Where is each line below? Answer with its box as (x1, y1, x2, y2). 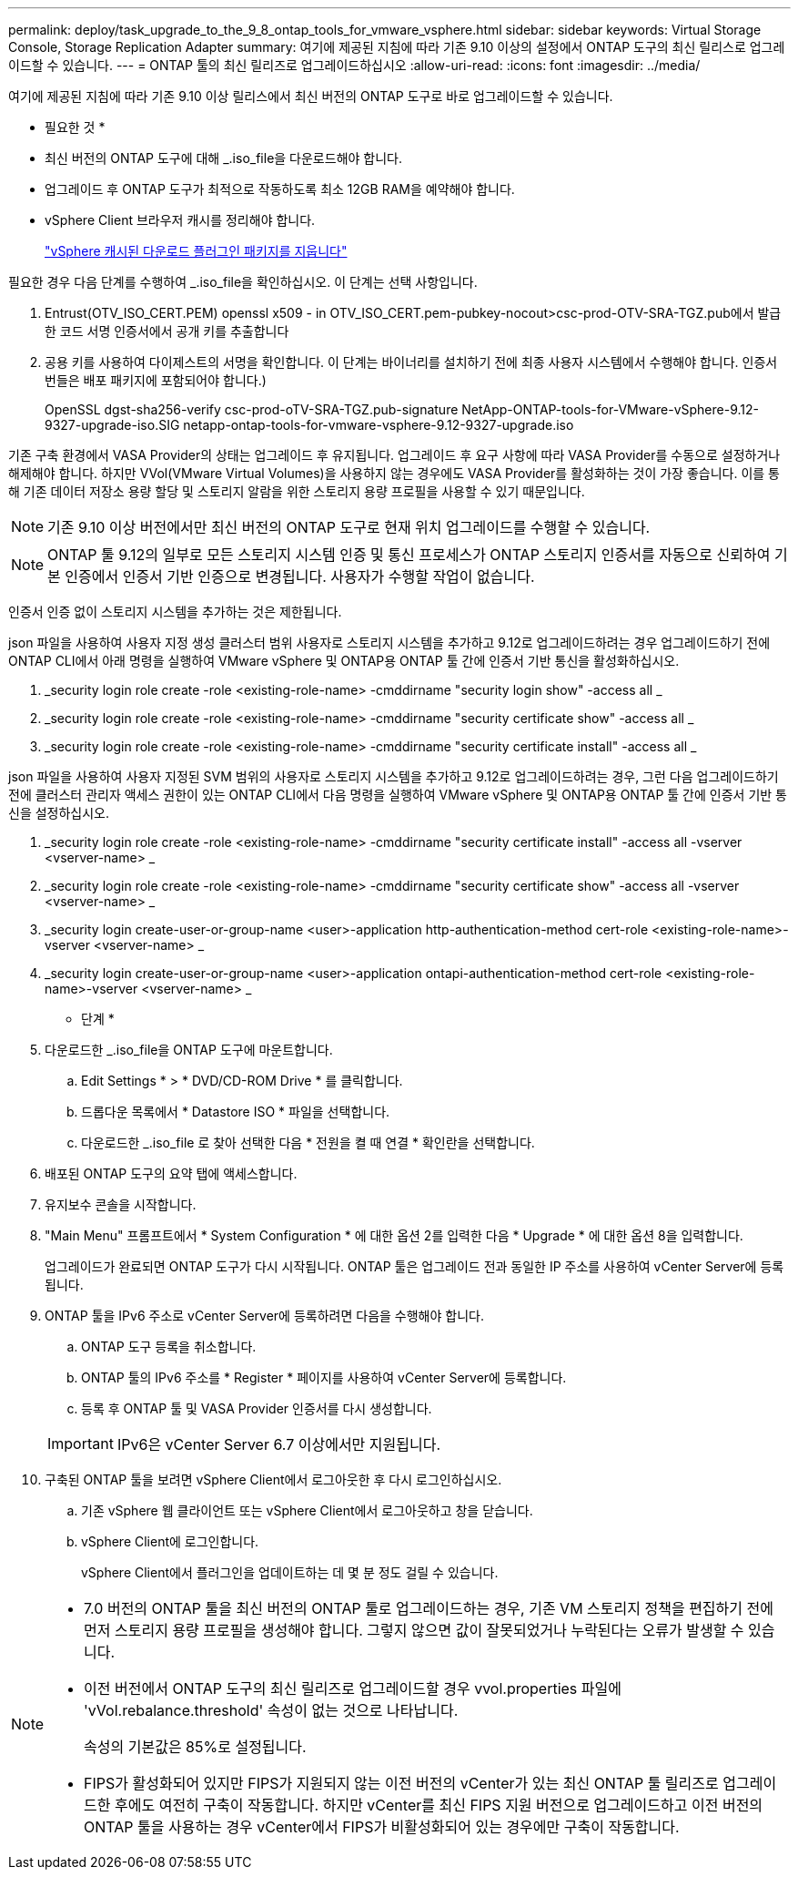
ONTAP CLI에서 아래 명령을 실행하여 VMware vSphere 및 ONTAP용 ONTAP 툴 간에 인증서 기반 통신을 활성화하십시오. (8, 653, 680, 668)
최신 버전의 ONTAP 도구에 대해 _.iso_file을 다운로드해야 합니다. (45, 150, 402, 166)
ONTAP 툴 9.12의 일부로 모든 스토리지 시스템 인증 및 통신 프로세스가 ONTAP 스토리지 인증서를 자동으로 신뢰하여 (47, 546, 771, 564)
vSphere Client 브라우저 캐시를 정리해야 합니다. (45, 212, 316, 228)
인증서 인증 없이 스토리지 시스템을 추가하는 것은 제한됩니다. (8, 604, 342, 619)
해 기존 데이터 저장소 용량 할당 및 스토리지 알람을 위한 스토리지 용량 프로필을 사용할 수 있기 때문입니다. (8, 484, 585, 499)
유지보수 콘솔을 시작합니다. (45, 1197, 197, 1212)
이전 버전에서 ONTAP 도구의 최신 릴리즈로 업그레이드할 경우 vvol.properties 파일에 (84, 1679, 621, 1698)
